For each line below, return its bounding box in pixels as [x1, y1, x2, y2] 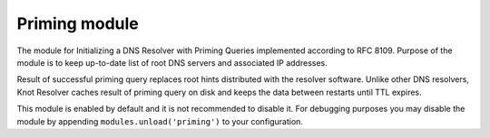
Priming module [16, 14, 140, 33]
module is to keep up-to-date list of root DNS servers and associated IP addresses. [16, 57, 328, 68]
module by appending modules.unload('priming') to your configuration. [16, 115, 304, 126]
